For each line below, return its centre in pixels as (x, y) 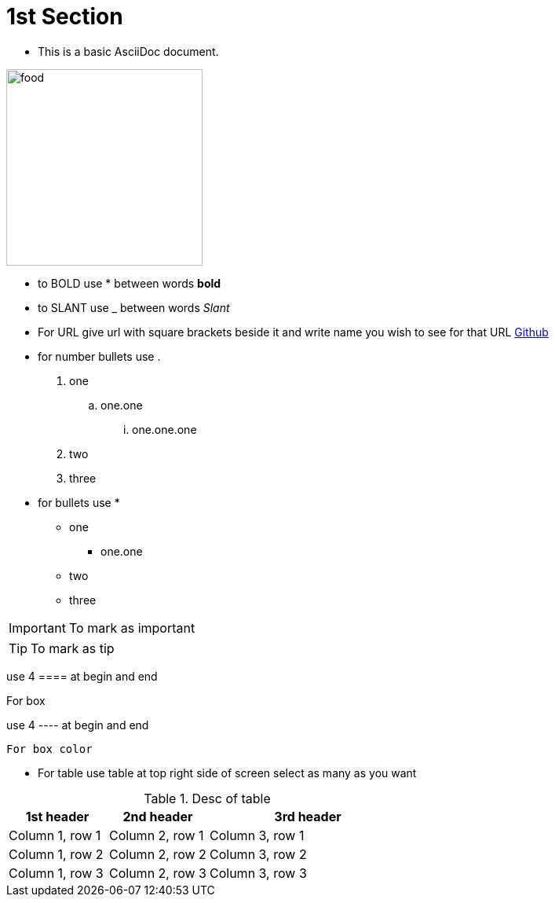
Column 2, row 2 (158, 854)
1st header (57, 816)
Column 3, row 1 (257, 835)
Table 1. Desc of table (207, 798)
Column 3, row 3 (258, 873)
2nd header (158, 816)
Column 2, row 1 (157, 835)
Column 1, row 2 (56, 854)
